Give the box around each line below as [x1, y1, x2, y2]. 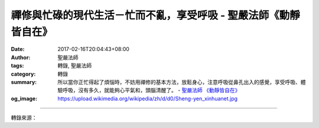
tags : [11, 62, 24, 69]
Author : [11, 53, 31, 61]
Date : [11, 46, 25, 53]
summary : [11, 78, 37, 85]
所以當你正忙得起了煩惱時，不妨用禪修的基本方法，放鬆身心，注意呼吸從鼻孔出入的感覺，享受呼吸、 [57, 78, 301, 85]
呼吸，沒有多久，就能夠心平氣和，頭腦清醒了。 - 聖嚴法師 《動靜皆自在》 [62, 87, 240, 94]
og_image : [11, 95, 38, 102]
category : [11, 70, 36, 78]
